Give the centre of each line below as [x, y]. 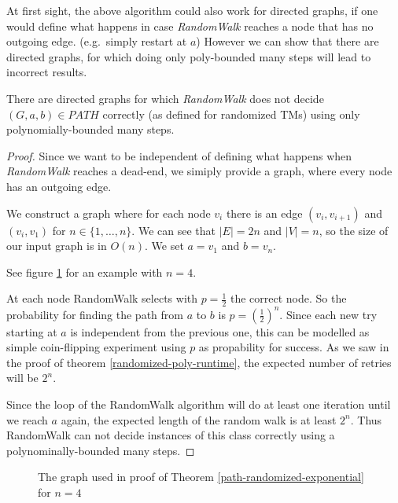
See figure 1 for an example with [85, 272]
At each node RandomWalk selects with [102, 298]
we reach [27, 419]
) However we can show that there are [287, 41]
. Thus [366, 419]
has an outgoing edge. [59, 186]
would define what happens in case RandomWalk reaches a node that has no [190, 26]
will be [22, 378]
